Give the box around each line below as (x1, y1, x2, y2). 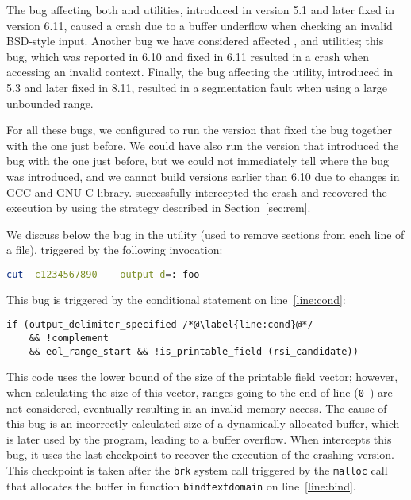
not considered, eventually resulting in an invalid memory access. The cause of (6, 399, 387, 416)
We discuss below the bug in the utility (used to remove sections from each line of (6, 225, 405, 242)
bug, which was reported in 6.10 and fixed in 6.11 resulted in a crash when (6, 48, 369, 64)
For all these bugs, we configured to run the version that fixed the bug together (6, 121, 392, 138)
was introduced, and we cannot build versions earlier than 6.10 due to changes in (6, 167, 400, 184)
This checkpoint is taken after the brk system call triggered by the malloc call (6, 461, 388, 478)
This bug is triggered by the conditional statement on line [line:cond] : (6, 290, 346, 307)
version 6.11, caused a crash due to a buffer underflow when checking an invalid (6, 17, 393, 33)
